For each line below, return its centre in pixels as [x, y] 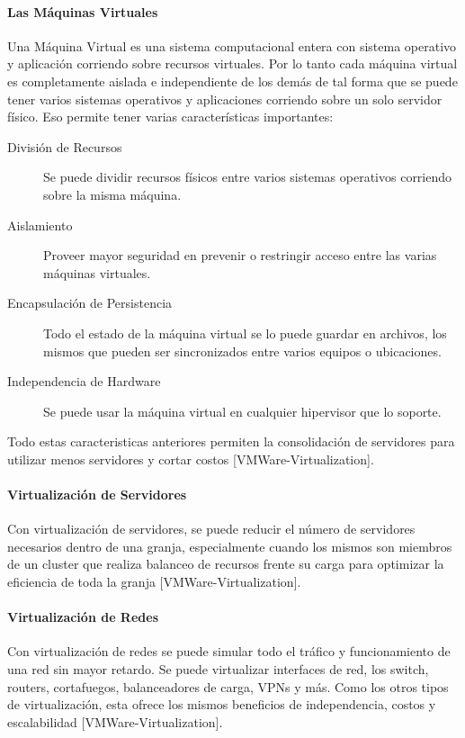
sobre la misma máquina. [112, 194]
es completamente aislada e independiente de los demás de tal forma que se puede [232, 81]
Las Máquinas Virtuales [83, 11]
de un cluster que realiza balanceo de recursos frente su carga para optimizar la [226, 564]
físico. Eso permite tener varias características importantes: [170, 117]
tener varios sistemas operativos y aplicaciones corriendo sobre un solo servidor [225, 99]
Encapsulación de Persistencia [90, 303]
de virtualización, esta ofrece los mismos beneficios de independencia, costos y [222, 704]
